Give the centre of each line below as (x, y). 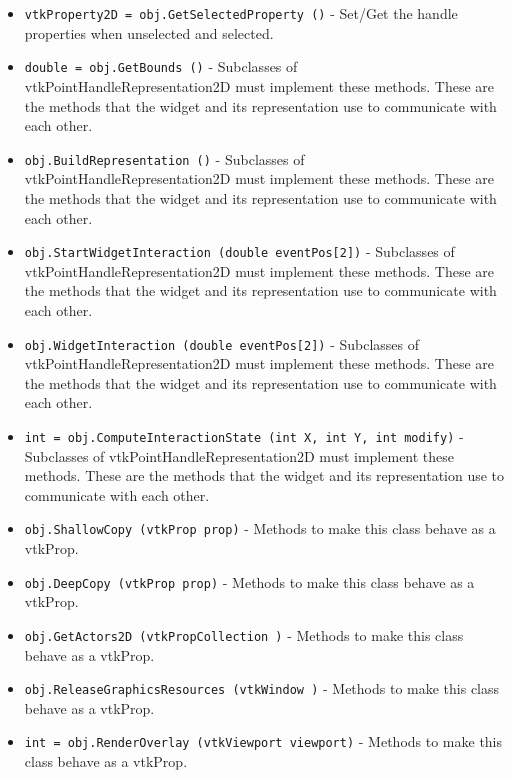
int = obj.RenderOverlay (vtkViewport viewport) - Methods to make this (263, 741)
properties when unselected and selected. (149, 32)
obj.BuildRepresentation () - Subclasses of (164, 158)
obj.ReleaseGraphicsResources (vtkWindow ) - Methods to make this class (262, 688)
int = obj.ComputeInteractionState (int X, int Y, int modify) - (244, 436)
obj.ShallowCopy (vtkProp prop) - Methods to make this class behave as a (260, 528)
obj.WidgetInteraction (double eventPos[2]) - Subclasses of (222, 343)
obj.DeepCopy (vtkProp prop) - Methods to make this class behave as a (249, 581)
